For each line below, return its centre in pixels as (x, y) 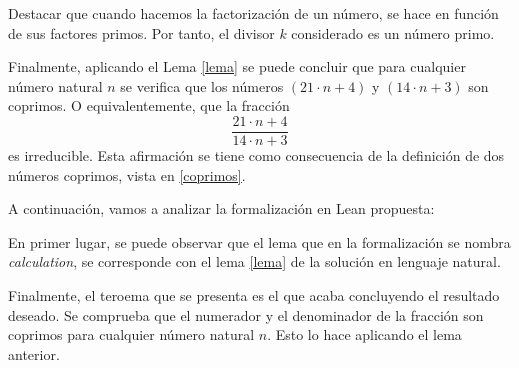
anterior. (34, 353)
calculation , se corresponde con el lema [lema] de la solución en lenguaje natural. (254, 261)
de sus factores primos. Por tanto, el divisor (141, 32)
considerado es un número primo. (393, 32)
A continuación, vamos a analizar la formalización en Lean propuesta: (221, 208)
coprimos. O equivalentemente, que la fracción (149, 105)
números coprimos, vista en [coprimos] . (127, 174)
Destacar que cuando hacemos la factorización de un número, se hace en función (253, 13)
